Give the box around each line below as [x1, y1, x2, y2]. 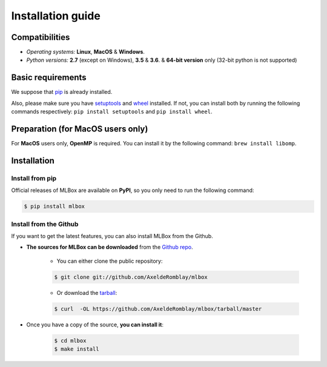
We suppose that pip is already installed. [11, 88, 113, 96]
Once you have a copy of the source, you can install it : [26, 321, 163, 328]
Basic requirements [11, 73, 87, 83]
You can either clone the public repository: [56, 257, 163, 265]
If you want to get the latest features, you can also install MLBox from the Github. [11, 232, 213, 239]
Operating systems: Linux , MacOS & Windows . [26, 48, 145, 56]
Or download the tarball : [56, 289, 117, 296]
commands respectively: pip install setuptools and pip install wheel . [11, 108, 213, 115]
